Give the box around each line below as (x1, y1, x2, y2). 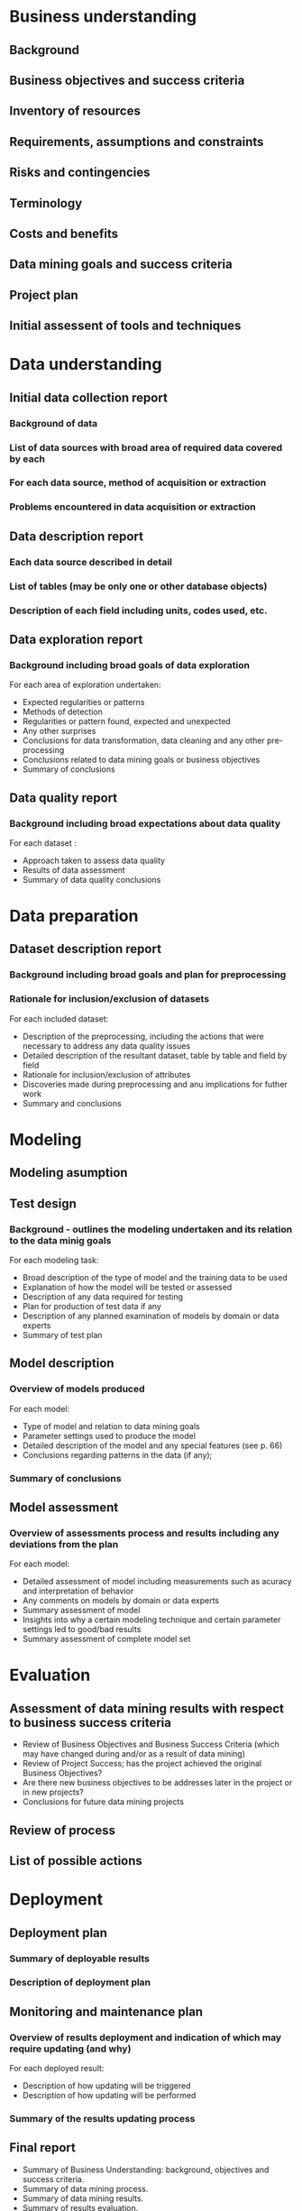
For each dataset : (9, 837, 77, 849)
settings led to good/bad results (22, 1624, 142, 1635)
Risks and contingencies (9, 165, 151, 180)
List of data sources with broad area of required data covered (9, 441, 283, 454)
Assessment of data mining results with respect (9, 1701, 285, 1716)
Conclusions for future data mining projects (22, 1796, 185, 1807)
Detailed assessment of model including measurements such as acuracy (22, 1576, 292, 1587)
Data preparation (9, 906, 139, 926)
